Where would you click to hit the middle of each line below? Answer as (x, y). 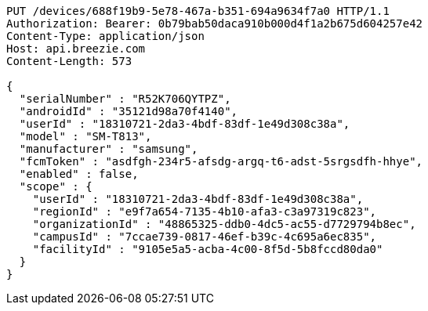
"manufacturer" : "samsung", (109, 149)
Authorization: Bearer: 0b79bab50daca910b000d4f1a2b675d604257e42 (215, 24)
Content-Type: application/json (105, 36)
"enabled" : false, (79, 174)
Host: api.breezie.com (76, 49)
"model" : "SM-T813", (85, 136)
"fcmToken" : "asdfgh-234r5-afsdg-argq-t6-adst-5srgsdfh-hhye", (221, 161)
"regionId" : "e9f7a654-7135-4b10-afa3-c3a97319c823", (205, 212)
